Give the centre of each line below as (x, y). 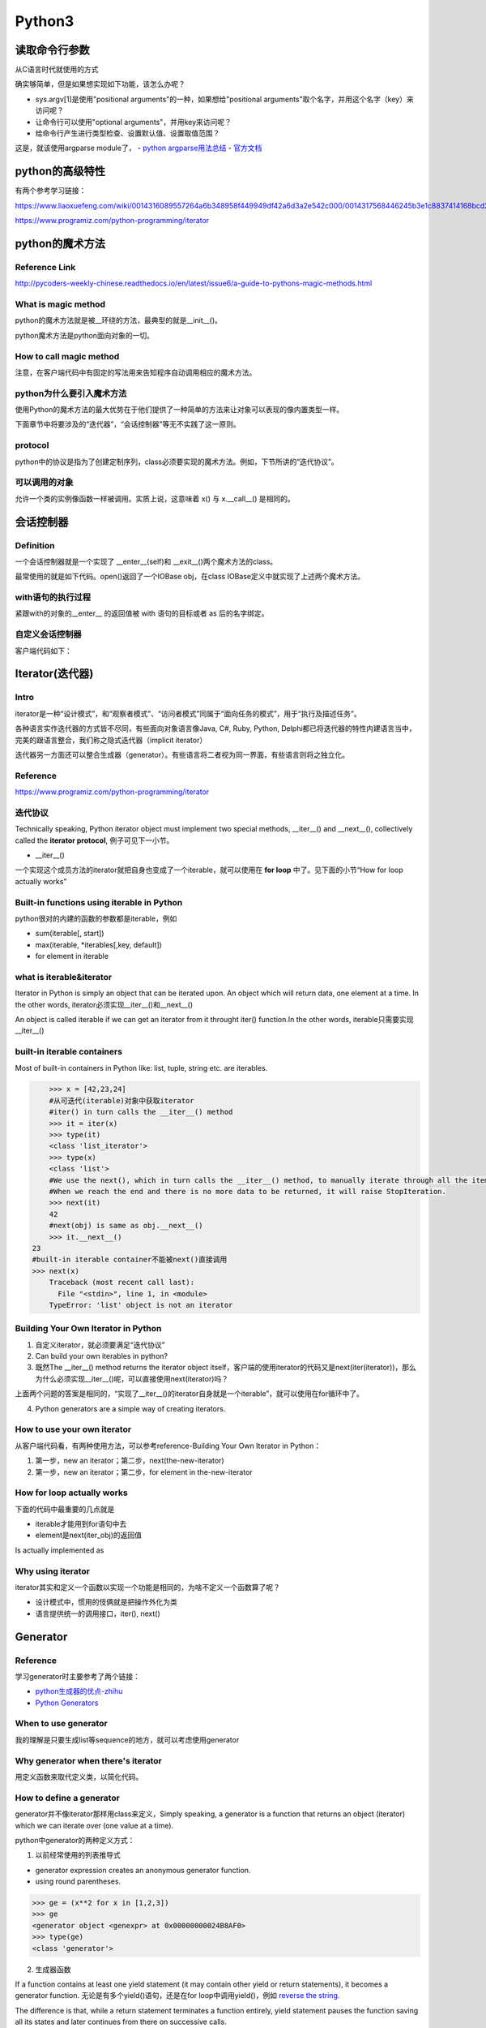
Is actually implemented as (60, 1550)
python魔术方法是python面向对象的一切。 (84, 335)
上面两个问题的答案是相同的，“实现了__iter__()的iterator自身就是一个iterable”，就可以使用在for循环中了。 (189, 1394)
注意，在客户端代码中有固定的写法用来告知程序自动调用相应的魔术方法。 (136, 372)
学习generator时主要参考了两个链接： (78, 1676)
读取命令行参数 (52, 50)
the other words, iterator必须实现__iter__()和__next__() (104, 1004)
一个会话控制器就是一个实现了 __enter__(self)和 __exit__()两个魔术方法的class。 (146, 561)
